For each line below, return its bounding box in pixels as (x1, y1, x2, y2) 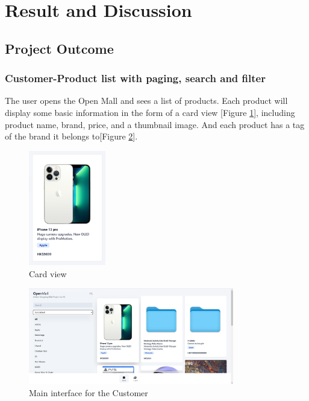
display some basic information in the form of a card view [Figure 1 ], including (5, 106, 295, 118)
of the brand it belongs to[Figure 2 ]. (5, 130, 138, 143)
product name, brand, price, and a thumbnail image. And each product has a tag (5, 118, 305, 130)
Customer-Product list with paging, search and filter (5, 71, 266, 86)
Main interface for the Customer (29, 387, 148, 399)
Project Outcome (5, 39, 114, 57)
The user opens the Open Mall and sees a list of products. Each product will (5, 94, 288, 107)
